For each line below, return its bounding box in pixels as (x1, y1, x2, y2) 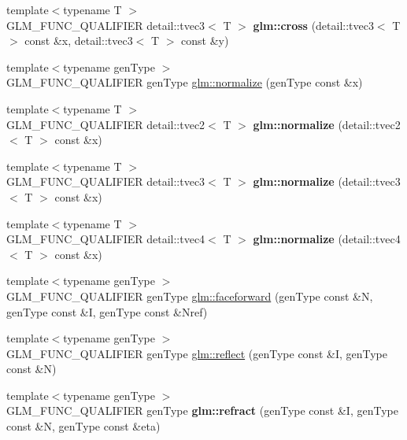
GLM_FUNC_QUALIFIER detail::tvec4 (6, 231, 205, 247)
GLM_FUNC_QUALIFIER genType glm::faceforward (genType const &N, (6, 287, 373, 304)
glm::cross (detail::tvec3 (253, 17, 374, 33)
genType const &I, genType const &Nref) (6, 303, 208, 320)
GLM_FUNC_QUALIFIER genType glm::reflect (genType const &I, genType (6, 345, 388, 361)
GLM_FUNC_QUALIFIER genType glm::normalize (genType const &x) (6, 74, 363, 91)
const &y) (181, 32, 229, 49)
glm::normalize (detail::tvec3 (253, 173, 401, 190)
